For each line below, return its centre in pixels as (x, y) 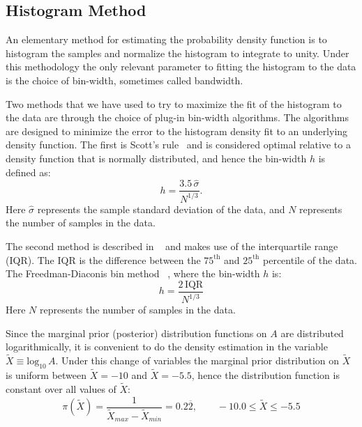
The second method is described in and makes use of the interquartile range (172, 246)
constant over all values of (61, 388)
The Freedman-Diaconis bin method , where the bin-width (133, 273)
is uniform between (46, 375)
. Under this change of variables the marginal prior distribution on (197, 360)
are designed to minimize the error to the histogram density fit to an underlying (177, 131)
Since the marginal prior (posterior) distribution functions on (136, 333)
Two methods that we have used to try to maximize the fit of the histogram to (174, 103)
